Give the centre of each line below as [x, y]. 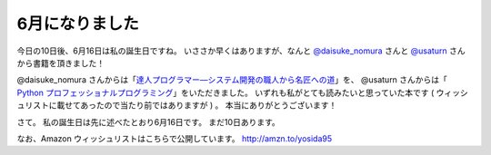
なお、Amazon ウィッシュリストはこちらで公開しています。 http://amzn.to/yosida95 [174, 138]
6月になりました [78, 24]
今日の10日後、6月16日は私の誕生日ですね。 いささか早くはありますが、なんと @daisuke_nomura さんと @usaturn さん [241, 51]
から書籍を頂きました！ [60, 63]
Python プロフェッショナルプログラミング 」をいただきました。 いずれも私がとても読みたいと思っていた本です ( [225, 92]
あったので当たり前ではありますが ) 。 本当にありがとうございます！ [209, 105]
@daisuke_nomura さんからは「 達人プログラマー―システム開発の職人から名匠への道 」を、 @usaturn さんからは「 [232, 80]
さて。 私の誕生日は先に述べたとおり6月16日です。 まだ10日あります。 [149, 121]
